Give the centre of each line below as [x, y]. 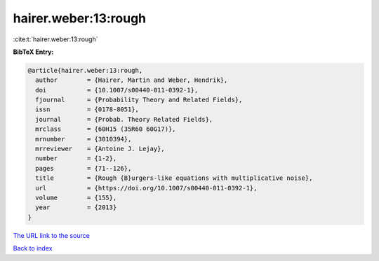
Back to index [33, 248]
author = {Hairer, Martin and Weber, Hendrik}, [132, 80]
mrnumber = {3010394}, [84, 139]
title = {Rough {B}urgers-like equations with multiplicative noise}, [174, 178]
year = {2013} [76, 207]
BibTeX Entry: [33, 52]
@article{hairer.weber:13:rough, [85, 70]
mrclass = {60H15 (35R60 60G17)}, [106, 129]
